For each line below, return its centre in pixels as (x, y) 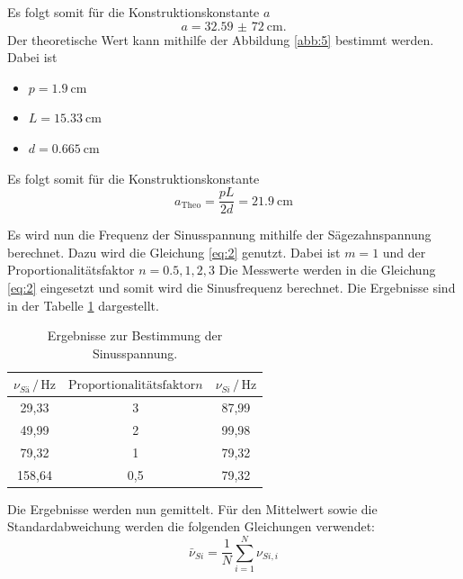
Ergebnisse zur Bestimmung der (135, 335)
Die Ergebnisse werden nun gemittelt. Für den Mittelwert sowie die (192, 508)
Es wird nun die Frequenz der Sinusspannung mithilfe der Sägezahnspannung (219, 235)
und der (404, 252)
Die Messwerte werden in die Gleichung (327, 270)
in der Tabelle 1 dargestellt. (83, 305)
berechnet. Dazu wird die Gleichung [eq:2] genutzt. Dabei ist (174, 252)
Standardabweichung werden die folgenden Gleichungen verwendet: (191, 526)
